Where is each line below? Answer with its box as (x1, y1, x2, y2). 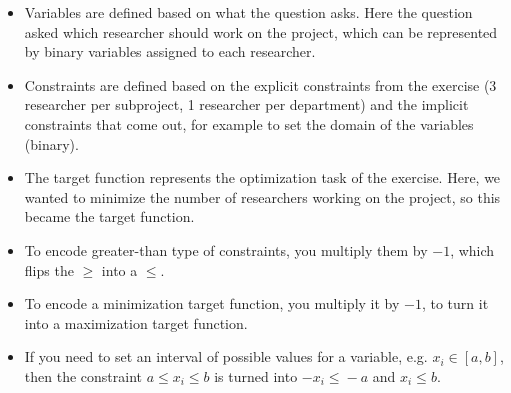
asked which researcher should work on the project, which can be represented (24, 21, 498, 42)
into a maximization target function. (24, 312, 248, 333)
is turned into (214, 365, 298, 386)
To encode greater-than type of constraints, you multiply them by (24, 239, 428, 260)
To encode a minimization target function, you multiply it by (24, 293, 400, 314)
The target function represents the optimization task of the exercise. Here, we (24, 167, 501, 188)
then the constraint (24, 365, 142, 386)
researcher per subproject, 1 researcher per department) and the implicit (24, 94, 469, 115)
